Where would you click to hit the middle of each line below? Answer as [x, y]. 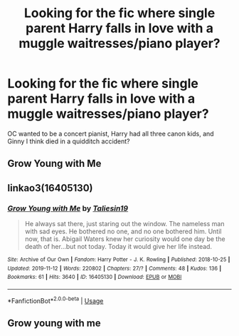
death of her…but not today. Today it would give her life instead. [118, 247]
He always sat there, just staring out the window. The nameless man [124, 224]
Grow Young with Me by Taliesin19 [68, 208]
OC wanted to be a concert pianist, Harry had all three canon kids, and [111, 133]
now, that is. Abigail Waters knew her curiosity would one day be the [125, 239]
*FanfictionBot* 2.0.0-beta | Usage [55, 300]
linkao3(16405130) [50, 188]
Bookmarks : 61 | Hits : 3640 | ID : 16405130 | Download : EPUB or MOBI [95, 277]
